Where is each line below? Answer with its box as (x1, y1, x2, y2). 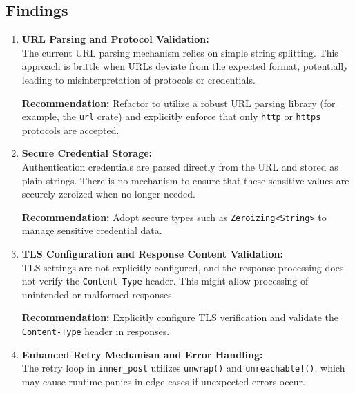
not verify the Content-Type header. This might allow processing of (21, 274, 309, 288)
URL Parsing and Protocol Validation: (21, 32, 209, 46)
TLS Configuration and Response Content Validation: (21, 247, 283, 261)
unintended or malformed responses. (21, 287, 175, 301)
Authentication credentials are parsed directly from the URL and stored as (21, 160, 338, 174)
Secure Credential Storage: (21, 146, 153, 160)
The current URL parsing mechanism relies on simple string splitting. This (21, 45, 338, 59)
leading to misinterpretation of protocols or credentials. (21, 72, 256, 86)
